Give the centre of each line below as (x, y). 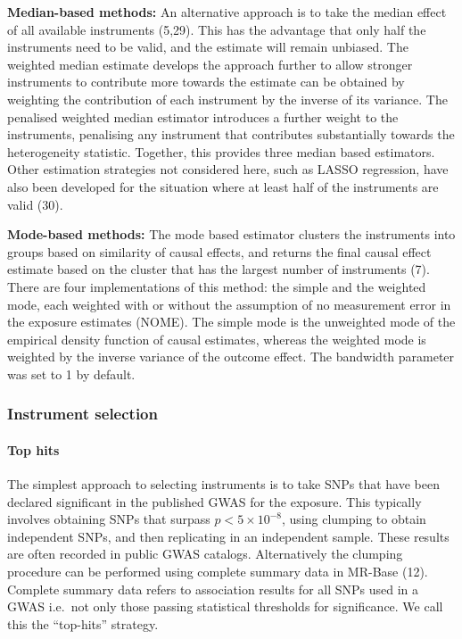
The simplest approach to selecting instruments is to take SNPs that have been (223, 484)
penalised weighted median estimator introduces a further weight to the (203, 116)
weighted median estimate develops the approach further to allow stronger (210, 64)
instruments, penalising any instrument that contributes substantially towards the (231, 134)
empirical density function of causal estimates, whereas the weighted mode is (217, 339)
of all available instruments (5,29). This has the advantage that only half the (217, 29)
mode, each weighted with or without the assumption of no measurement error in (229, 304)
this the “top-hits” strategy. (83, 623)
